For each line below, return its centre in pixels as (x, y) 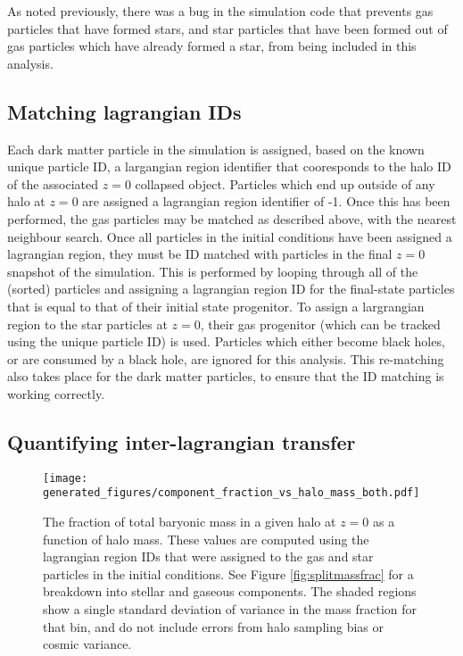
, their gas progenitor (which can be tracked (320, 324)
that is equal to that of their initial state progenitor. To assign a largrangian (216, 306)
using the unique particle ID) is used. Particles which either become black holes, (226, 341)
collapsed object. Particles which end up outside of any (285, 183)
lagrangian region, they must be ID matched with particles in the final (200, 254)
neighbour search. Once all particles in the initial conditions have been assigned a (230, 236)
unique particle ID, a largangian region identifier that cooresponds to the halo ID (229, 166)
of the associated (53, 183)
